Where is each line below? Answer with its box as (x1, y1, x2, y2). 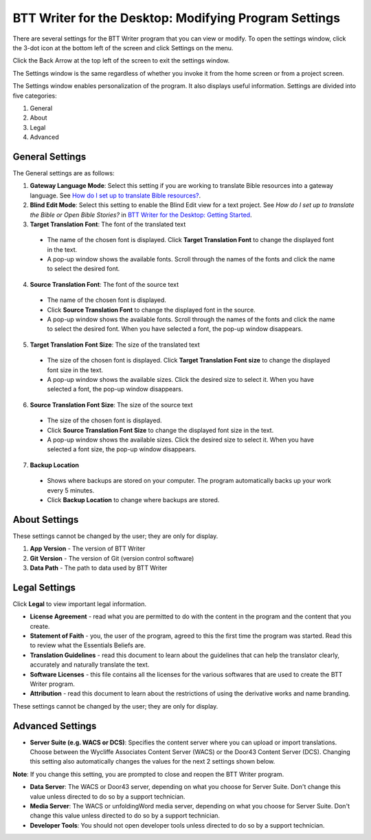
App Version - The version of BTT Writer (30, 544, 146, 553)
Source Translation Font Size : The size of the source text (30, 400, 193, 409)
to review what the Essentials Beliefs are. (30, 641, 146, 649)
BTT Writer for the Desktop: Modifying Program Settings (12, 10, 340, 25)
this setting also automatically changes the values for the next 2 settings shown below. (30, 757, 276, 766)
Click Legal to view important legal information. (12, 599, 147, 608)
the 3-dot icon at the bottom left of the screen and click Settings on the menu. (12, 43, 234, 52)
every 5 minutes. (47, 486, 95, 495)
